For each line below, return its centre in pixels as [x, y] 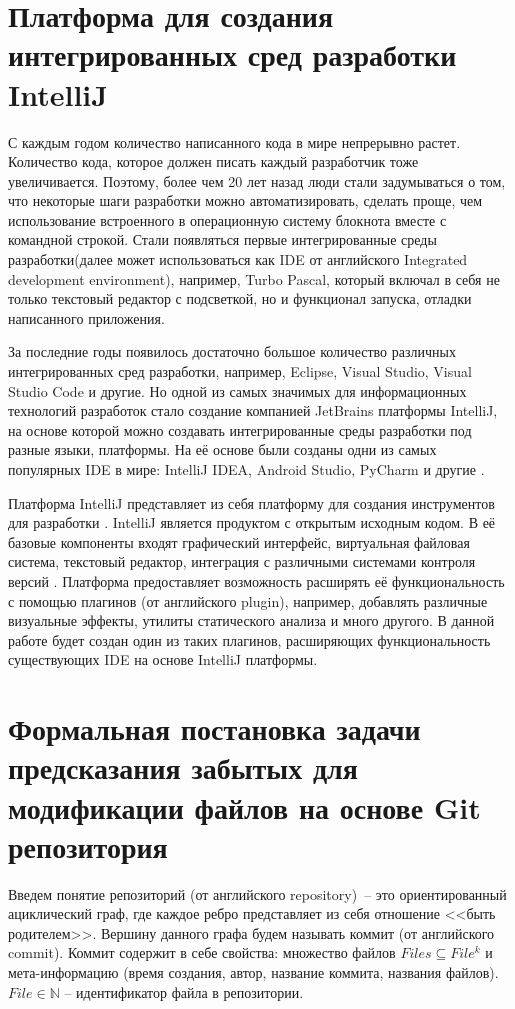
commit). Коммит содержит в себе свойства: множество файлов [202, 952]
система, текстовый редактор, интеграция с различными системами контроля [242, 561]
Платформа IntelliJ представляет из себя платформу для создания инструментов [251, 502]
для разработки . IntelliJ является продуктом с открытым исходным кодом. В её [252, 522]
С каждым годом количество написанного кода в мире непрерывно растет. [234, 141]
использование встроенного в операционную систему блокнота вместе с [227, 219]
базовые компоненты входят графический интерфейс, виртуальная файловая [239, 541]
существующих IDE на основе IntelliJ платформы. [163, 659]
